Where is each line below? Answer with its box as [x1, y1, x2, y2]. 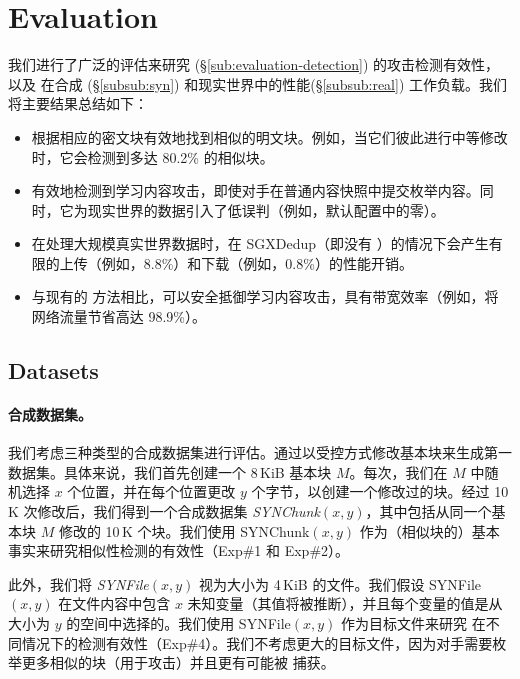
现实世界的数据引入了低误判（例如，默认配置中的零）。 [87, 199, 445, 220]
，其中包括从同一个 [365, 501, 492, 522]
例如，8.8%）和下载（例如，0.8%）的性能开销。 [101, 252, 413, 273]
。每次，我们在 [349, 461, 448, 482]
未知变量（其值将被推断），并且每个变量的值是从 [187, 593, 503, 614]
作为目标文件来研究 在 [341, 612, 486, 633]
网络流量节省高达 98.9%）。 [31, 306, 207, 327]
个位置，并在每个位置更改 [67, 481, 236, 502]
